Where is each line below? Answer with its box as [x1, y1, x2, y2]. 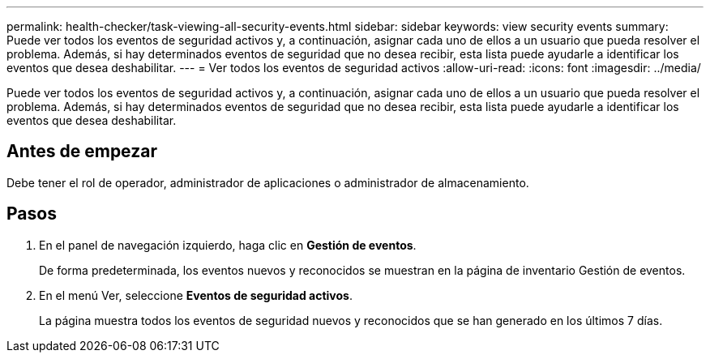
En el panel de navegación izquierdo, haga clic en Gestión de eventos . [39, 237, 417, 252]
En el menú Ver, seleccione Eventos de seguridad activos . [39, 288, 353, 302]
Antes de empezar [6, 141, 157, 162]
